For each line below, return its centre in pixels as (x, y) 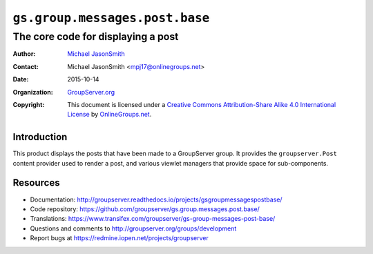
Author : (24, 54)
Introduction (40, 137)
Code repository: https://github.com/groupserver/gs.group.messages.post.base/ (145, 209)
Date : (21, 79)
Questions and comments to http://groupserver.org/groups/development (133, 228)
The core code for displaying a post (96, 37)
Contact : (26, 66)
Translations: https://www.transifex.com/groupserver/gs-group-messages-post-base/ (153, 219)
